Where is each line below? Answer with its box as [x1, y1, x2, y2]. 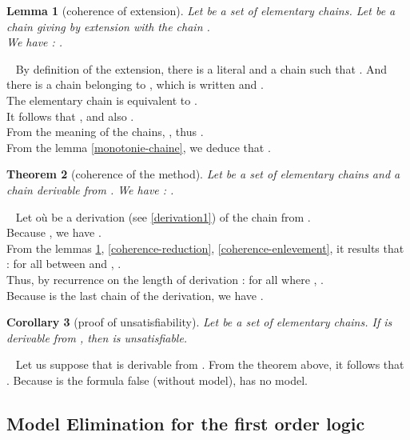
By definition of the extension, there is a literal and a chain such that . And [15, 60, 388, 77]
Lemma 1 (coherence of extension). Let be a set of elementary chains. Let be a [6, 2, 396, 18]
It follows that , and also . [6, 107, 134, 124]
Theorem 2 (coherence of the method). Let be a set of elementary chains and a [6, 166, 400, 182]
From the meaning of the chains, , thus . [6, 123, 204, 140]
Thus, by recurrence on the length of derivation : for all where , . [6, 270, 324, 287]
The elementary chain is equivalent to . [6, 91, 197, 108]
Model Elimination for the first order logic [6, 410, 365, 435]
